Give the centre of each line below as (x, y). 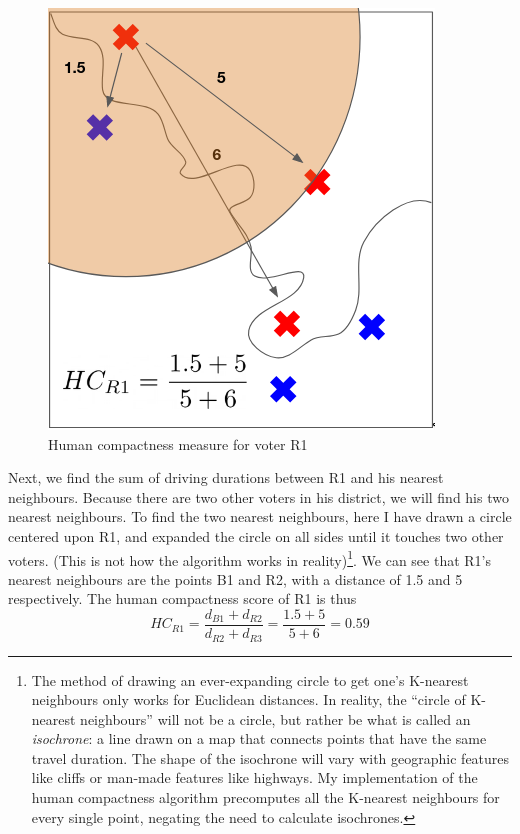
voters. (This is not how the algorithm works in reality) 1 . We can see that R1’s (250, 558)
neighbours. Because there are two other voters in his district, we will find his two (258, 496)
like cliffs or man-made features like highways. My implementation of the (254, 777)
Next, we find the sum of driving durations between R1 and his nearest (226, 477)
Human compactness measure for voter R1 (178, 443)
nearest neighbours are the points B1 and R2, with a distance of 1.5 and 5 (235, 578)
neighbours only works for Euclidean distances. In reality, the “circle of (248, 699)
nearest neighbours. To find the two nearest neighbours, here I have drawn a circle (260, 516)
